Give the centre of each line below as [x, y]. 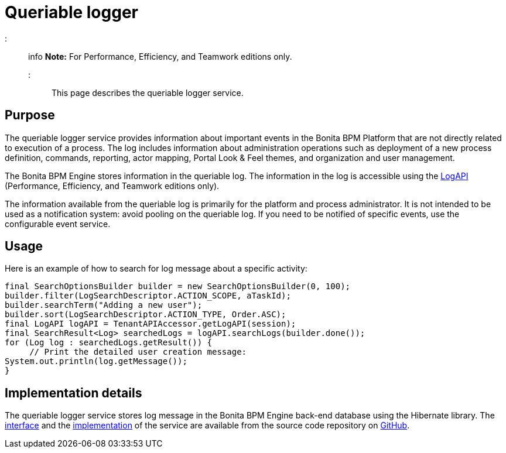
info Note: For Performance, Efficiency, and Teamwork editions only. [160, 56]
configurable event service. [58, 224]
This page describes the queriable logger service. [148, 92]
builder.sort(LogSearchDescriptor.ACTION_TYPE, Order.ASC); [146, 315]
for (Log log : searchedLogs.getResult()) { [109, 343]
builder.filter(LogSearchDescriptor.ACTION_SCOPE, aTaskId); [148, 296]
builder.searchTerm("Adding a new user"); [104, 305]
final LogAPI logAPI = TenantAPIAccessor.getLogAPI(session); [151, 324]
